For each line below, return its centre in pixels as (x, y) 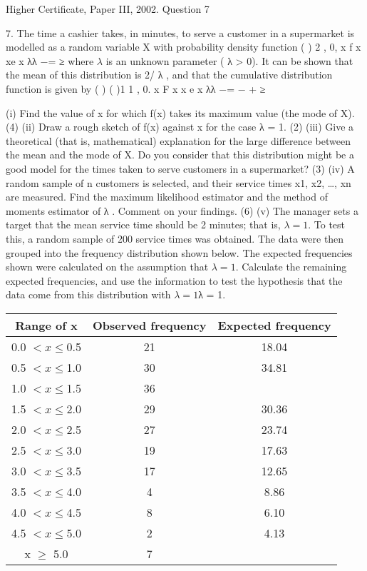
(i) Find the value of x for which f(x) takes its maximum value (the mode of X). (180, 112)
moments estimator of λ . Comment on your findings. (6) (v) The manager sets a (182, 210)
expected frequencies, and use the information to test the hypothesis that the (174, 280)
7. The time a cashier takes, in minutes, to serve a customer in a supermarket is (180, 32)
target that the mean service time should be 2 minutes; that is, (143, 224)
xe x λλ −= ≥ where (50, 60)
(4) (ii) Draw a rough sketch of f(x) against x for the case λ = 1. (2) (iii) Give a (180, 127)
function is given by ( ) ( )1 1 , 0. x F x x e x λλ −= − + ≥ (136, 88)
